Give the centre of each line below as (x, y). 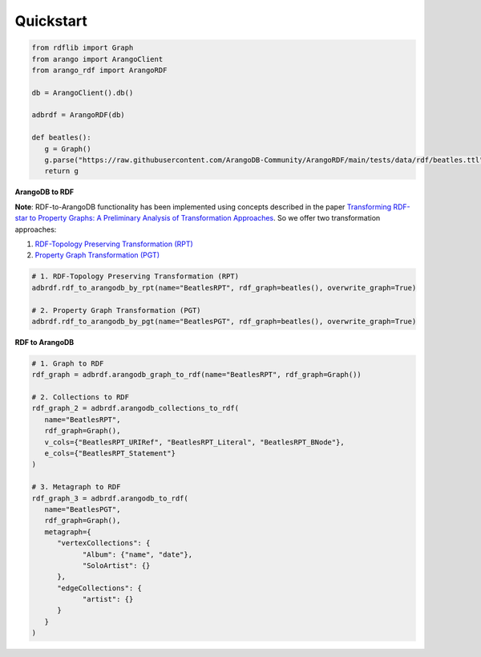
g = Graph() (68, 149)
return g (62, 171)
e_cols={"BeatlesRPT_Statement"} (110, 454)
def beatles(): (61, 138)
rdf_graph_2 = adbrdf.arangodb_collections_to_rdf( (135, 408)
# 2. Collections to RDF (81, 397)
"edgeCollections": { (99, 588)
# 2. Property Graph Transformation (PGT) (116, 310)
